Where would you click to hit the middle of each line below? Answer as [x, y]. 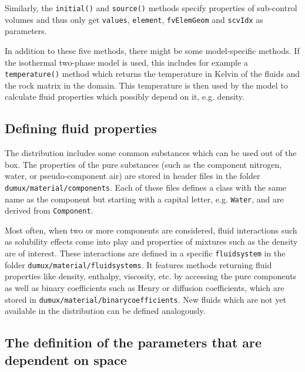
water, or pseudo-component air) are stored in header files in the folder [133, 176]
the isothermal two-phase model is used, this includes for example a [126, 62]
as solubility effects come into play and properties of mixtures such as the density [151, 241]
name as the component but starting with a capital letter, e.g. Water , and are [144, 199]
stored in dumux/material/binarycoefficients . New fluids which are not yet [146, 299]
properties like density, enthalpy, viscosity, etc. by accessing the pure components [151, 276]
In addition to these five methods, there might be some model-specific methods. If [152, 50]
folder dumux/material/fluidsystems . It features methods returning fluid [138, 264]
